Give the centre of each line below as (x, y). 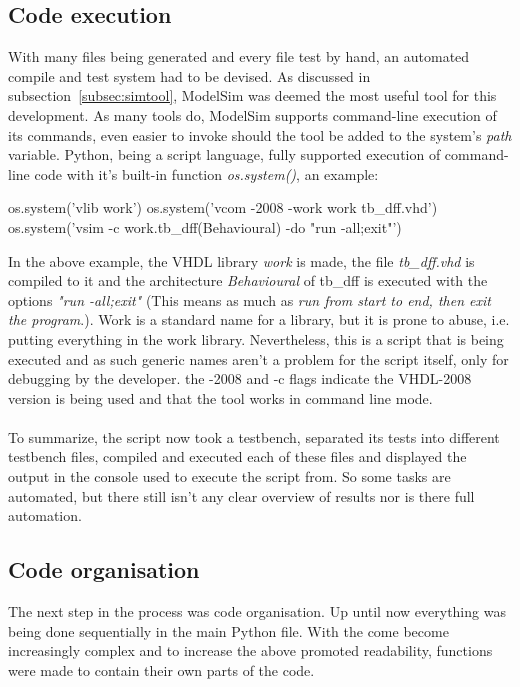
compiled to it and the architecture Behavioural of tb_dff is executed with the (248, 280)
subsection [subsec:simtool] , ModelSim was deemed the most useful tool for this (252, 95)
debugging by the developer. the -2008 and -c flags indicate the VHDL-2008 (240, 378)
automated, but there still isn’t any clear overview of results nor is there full (241, 495)
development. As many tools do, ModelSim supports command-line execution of (252, 114)
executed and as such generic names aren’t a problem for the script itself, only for (258, 358)
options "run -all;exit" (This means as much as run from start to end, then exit (249, 299)
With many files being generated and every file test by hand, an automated (239, 56)
